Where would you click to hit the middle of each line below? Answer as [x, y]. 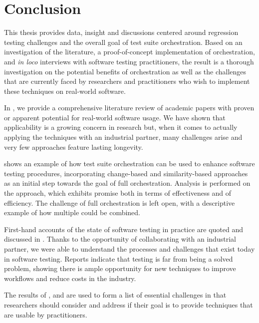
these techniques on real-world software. [65, 91]
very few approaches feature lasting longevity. [74, 147]
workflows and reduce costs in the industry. [70, 278]
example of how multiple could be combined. [72, 212]
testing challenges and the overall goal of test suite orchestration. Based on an [123, 42]
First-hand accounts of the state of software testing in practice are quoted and [124, 229]
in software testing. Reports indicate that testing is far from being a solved [119, 258]
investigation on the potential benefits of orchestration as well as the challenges [125, 71]
